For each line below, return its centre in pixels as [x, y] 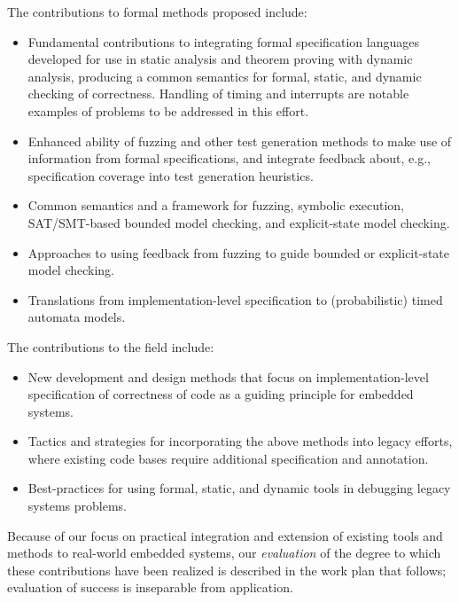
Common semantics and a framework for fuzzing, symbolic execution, [216, 205]
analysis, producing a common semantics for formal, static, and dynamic [225, 76]
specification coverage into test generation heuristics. [171, 175]
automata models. [77, 317]
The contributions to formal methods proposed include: [157, 12]
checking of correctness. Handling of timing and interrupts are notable [218, 94]
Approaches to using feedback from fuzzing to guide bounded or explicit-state [238, 252]
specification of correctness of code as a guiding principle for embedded [221, 394]
